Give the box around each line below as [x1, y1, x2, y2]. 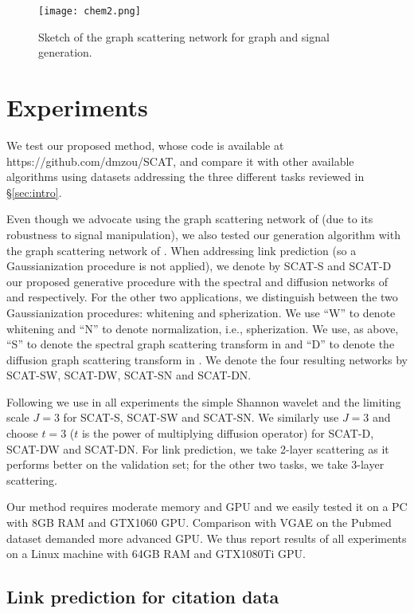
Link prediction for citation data [6, 584, 279, 609]
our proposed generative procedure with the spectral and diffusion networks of [6, 273, 388, 289]
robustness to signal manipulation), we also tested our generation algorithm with [6, 226, 400, 242]
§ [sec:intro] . [6, 183, 62, 200]
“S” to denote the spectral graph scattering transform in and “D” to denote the [6, 336, 395, 352]
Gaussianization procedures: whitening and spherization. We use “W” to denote [6, 304, 396, 320]
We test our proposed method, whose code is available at [6, 136, 284, 153]
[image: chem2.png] [38, 6, 141, 17]
